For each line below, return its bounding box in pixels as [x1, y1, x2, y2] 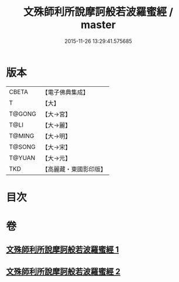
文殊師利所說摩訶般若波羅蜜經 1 [6, 244, 119, 255]
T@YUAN [9, 154, 36, 162]
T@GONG [9, 110, 36, 118]
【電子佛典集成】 [42, 88, 89, 96]
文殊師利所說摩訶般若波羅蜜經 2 [6, 266, 121, 276]
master [81, 18, 116, 32]
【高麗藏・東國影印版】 [42, 165, 106, 173]
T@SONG [9, 142, 36, 151]
